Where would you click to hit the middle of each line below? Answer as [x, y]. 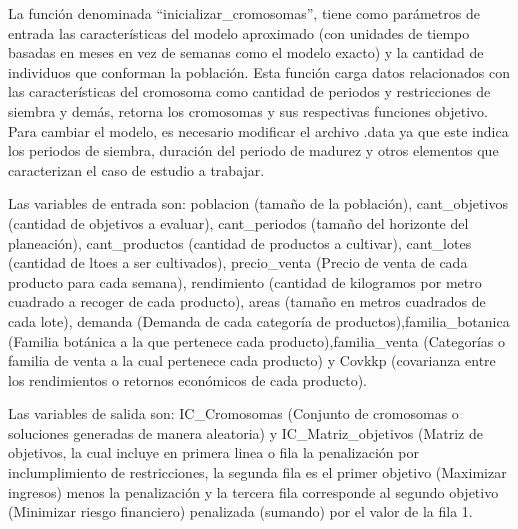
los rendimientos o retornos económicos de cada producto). [188, 379]
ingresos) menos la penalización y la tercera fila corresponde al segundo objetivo [253, 491]
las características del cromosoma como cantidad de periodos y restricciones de [249, 91]
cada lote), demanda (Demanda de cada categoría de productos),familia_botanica [259, 320]
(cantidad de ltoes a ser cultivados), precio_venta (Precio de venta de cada [238, 262]
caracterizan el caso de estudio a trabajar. [136, 169]
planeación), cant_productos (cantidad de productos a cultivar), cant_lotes [240, 242]
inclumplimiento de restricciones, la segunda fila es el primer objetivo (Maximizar [257, 472]
